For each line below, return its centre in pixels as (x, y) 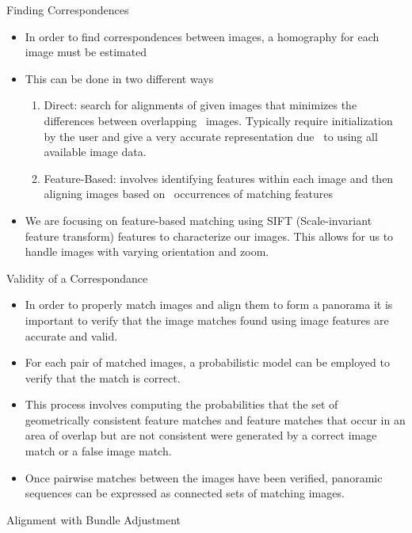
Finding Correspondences (68, 10)
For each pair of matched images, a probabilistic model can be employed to (207, 362)
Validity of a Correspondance (77, 278)
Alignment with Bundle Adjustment (94, 519)
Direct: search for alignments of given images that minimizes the (200, 105)
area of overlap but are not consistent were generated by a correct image (201, 435)
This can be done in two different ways (119, 78)
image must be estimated (86, 52)
